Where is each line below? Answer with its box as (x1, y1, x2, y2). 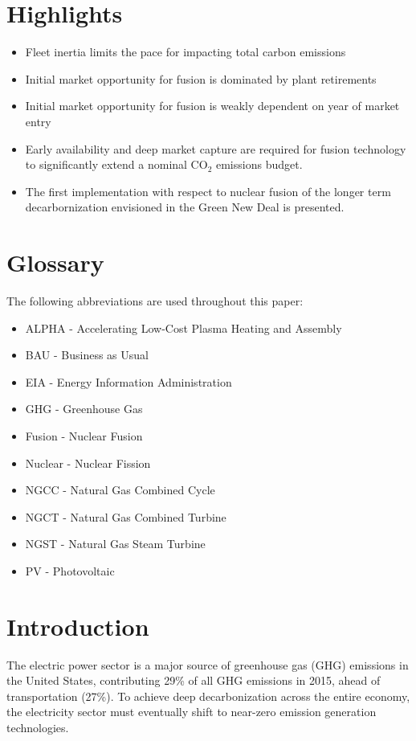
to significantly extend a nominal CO (25, 156, 208, 173)
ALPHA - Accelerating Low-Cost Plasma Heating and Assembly (25, 319, 342, 336)
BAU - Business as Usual (25, 346, 149, 363)
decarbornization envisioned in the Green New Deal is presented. (25, 199, 345, 215)
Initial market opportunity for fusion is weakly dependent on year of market (25, 97, 400, 114)
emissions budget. (215, 156, 303, 173)
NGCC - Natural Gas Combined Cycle (25, 481, 215, 498)
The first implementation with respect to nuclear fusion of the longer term (25, 182, 391, 199)
